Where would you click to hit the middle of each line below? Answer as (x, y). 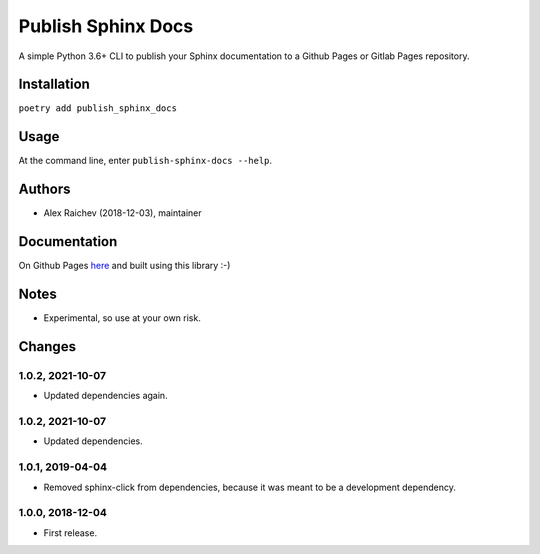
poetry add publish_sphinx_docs (97, 108)
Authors (44, 189)
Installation (54, 84)
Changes (47, 346)
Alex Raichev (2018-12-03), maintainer (122, 213)
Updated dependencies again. (106, 396)
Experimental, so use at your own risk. (122, 318)
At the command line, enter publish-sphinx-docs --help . (145, 161)
